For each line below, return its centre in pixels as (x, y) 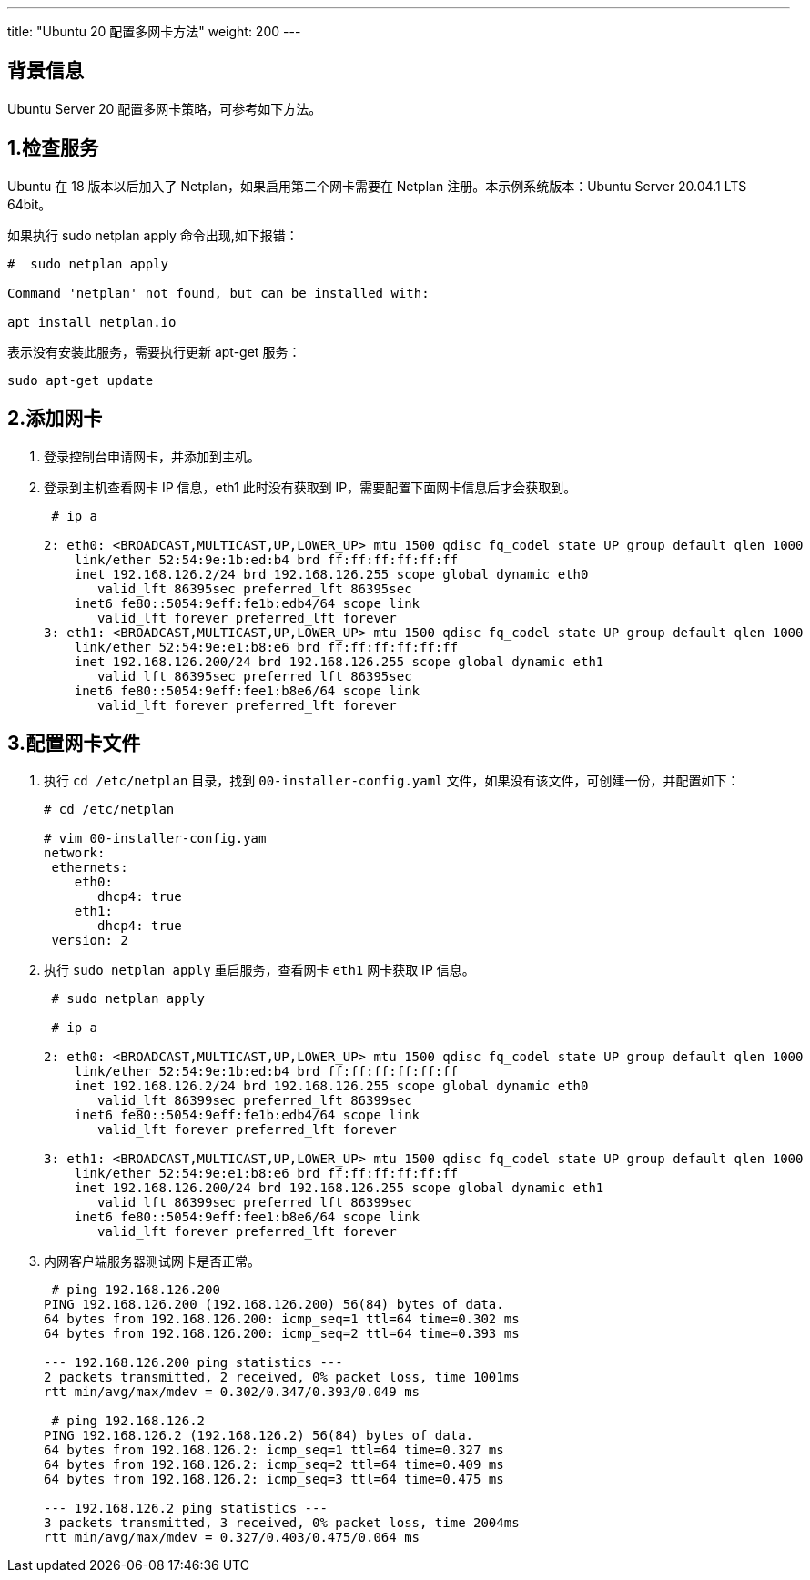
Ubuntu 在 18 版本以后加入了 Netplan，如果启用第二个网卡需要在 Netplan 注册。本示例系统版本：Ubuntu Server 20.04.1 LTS (377, 186)
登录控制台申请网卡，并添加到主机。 (152, 456)
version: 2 (90, 941)
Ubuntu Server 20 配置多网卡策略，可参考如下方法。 (165, 108)
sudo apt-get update (81, 380)
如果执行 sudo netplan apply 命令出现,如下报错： (153, 235)
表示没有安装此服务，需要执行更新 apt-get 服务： (154, 351)
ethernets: (90, 868)
